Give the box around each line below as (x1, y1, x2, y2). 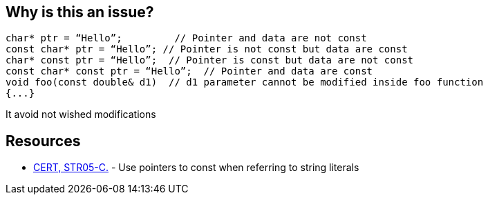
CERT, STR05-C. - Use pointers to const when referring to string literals (33, 161, 359, 174)
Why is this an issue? (6, 3, 154, 21)
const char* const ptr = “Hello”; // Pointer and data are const (6, 66, 373, 77)
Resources (6, 132, 81, 150)
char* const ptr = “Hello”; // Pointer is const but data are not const (6, 54, 414, 66)
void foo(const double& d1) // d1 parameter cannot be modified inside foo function (6, 77, 484, 88)
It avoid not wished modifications (6, 108, 156, 121)
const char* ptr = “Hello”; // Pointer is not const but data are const (6, 43, 408, 55)
